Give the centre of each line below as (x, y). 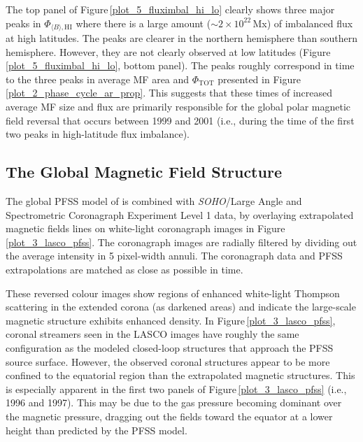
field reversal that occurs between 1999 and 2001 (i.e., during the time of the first (180, 120)
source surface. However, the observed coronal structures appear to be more (168, 361)
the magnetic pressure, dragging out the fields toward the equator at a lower (169, 416)
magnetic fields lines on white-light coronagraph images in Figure (145, 228)
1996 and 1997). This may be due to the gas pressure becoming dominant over (174, 402)
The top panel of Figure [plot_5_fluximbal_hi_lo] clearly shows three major (170, 9)
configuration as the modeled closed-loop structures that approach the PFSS (170, 347)
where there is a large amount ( (143, 23)
